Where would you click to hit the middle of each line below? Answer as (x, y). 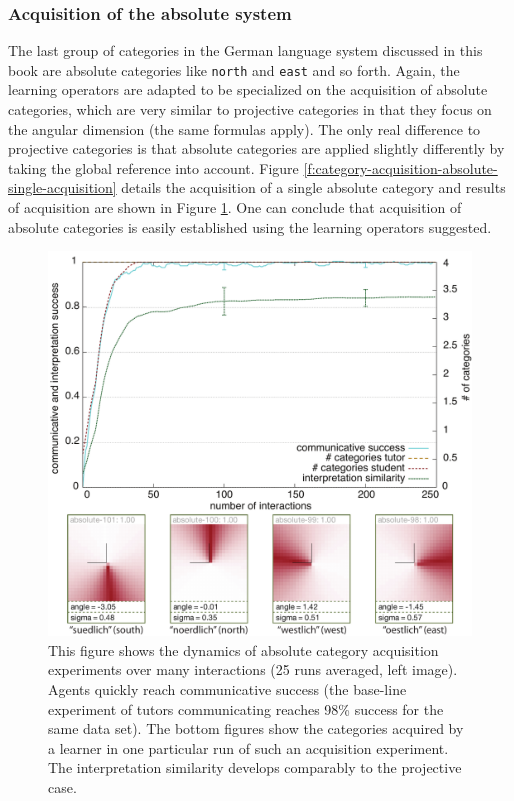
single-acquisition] (62, 187)
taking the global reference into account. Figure (153, 167)
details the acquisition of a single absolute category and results (313, 187)
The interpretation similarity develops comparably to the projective (255, 767)
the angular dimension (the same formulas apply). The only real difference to (244, 128)
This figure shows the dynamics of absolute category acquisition (243, 649)
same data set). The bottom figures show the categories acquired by (256, 728)
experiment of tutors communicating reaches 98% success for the (246, 708)
